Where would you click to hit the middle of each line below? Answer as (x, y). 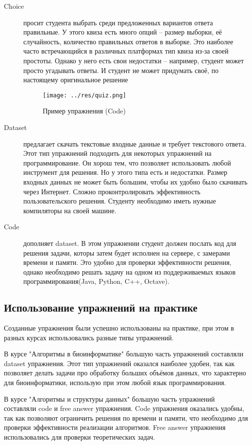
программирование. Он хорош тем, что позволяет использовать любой (127, 162)
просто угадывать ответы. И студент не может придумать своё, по (121, 70)
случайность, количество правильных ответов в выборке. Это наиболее (128, 41)
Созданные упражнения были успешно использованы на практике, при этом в (119, 328)
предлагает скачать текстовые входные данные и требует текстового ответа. (135, 143)
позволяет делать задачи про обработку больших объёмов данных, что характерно (125, 373)
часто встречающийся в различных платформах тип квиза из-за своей (126, 51)
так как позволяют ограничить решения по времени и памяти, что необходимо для (126, 417)
